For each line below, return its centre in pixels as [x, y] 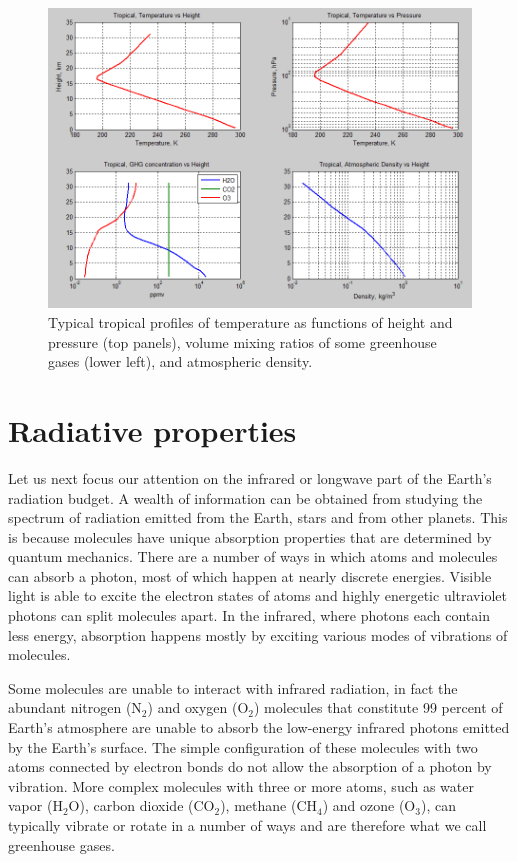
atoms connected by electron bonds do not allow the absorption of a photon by [250, 766]
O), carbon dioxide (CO [141, 805]
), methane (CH [268, 805]
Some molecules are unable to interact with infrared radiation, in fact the [233, 687]
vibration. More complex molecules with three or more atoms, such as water [241, 785]
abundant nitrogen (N [75, 707]
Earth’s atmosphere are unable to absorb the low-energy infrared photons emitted [259, 727]
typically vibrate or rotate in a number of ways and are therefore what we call [247, 825]
